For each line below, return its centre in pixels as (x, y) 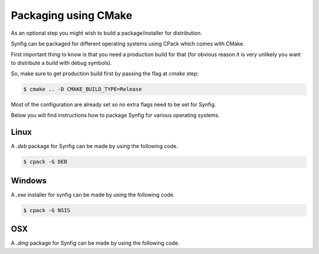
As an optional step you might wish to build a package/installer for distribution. (107, 33)
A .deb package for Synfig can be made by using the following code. (95, 146)
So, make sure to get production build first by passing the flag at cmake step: (105, 74)
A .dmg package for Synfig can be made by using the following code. (95, 243)
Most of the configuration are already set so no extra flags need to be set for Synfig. (113, 105)
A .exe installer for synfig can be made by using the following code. (93, 194)
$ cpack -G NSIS (47, 210)
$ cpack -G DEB (45, 162)
